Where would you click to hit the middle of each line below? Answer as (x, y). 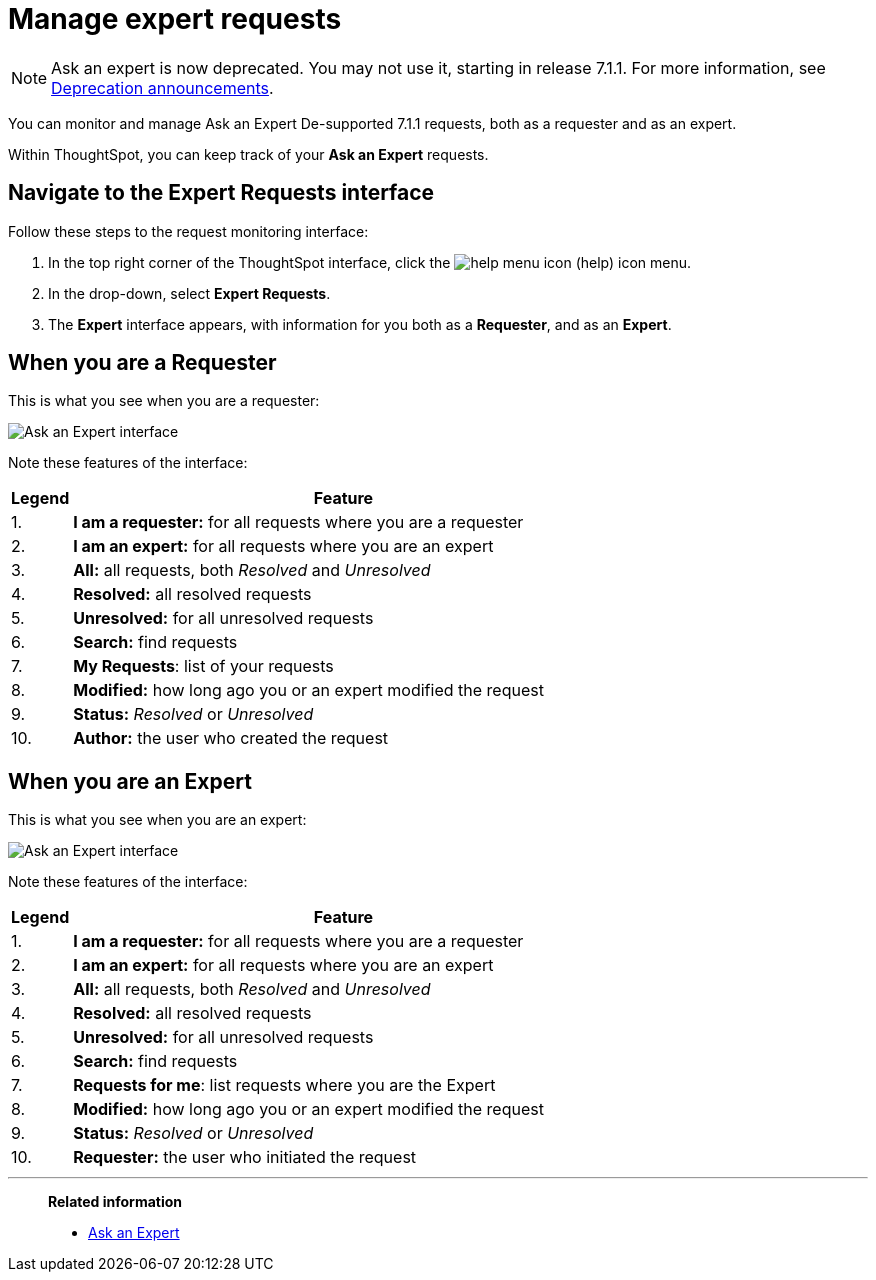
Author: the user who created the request (231, 738)
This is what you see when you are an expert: (157, 820)
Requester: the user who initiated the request (245, 1157)
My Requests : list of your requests (203, 666)
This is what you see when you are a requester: (164, 401)
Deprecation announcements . (162, 87)
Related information (115, 1202)
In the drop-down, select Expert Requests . (189, 293)
